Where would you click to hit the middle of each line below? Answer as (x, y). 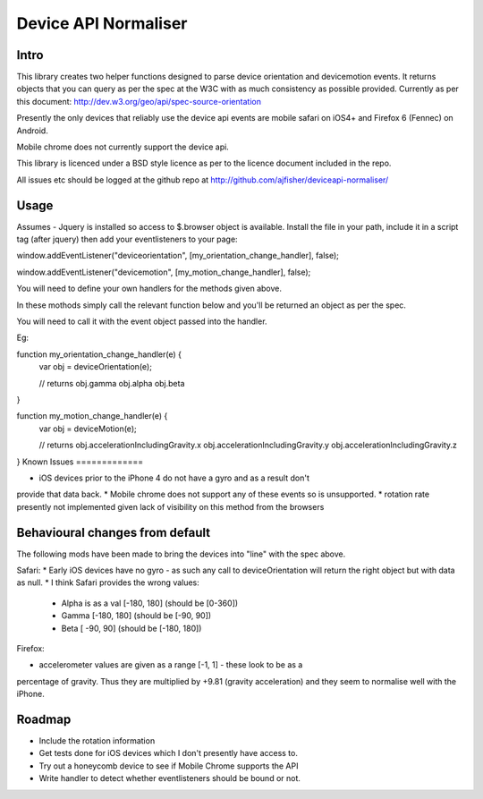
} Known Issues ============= (80, 462)
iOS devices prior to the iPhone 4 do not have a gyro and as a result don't (174, 478)
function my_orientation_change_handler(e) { (99, 354)
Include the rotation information (97, 741)
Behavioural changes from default (113, 532)
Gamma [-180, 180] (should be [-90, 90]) (136, 616)
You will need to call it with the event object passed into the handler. (142, 321)
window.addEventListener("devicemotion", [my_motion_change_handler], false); (164, 272)
